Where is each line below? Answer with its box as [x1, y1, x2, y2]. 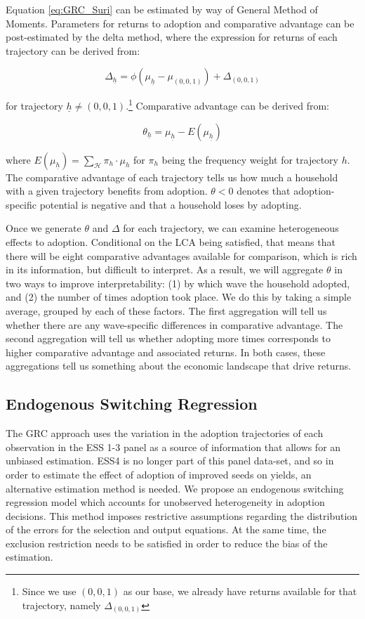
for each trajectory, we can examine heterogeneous [123, 221, 339, 235]
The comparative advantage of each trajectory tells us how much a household [6, 169, 338, 184]
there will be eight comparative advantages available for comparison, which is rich [6, 248, 357, 263]
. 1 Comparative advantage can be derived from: [126, 96, 330, 113]
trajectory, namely [22, 597, 101, 612]
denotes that [237, 183, 291, 198]
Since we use [22, 584, 77, 599]
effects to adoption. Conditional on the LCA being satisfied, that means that [6, 235, 336, 249]
